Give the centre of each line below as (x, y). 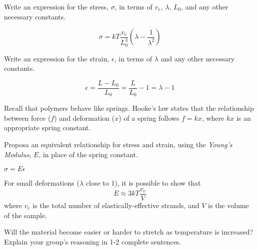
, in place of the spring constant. (88, 154)
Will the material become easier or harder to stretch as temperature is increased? (129, 232)
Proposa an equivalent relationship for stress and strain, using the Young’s (118, 144)
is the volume (228, 205)
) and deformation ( (84, 118)
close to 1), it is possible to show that (143, 183)
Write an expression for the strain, (57, 58)
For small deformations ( (42, 183)
